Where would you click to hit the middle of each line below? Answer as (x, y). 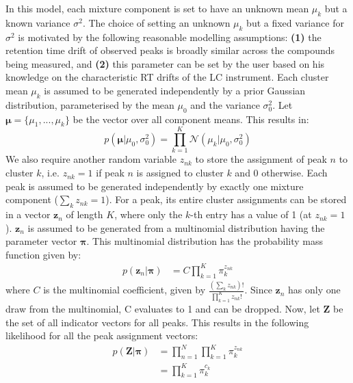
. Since (258, 290)
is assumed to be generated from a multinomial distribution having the (176, 227)
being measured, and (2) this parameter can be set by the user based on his (165, 63)
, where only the (148, 214)
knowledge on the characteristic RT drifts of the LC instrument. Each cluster (167, 77)
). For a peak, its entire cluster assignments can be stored (226, 199)
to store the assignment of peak (261, 159)
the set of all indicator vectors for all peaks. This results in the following (157, 322)
